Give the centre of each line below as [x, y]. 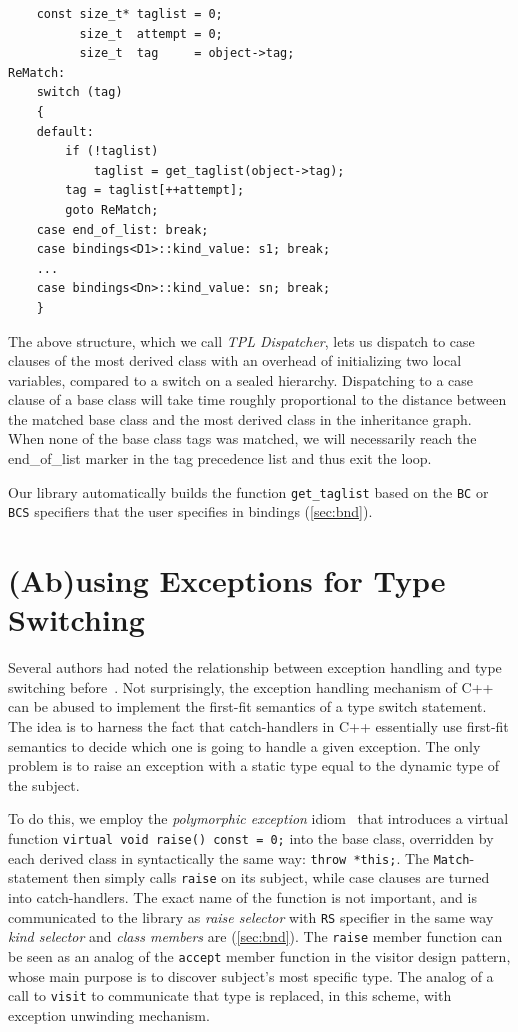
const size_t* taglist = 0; [129, 14]
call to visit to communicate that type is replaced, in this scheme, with [230, 995]
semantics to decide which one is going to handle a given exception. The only [244, 745]
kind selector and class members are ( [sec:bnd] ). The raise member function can [255, 936]
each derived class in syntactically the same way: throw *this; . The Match [239, 857]
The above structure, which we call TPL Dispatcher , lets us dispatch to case [241, 340]
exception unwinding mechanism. [109, 1014]
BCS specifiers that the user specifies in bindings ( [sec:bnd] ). [190, 511]
